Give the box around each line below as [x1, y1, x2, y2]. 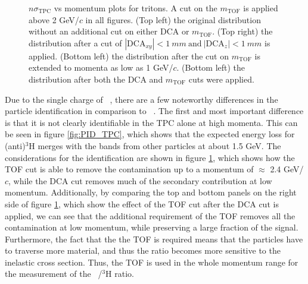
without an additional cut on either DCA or [29, 25, 189, 37]
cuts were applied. [188, 72, 254, 85]
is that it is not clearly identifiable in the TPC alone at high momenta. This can [5, 116, 298, 128]
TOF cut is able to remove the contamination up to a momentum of [5, 163, 254, 175]
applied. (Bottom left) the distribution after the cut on [29, 49, 229, 62]
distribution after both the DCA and [29, 72, 163, 85]
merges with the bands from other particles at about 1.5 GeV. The [38, 139, 281, 152]
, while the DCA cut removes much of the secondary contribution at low [8, 174, 272, 187]
